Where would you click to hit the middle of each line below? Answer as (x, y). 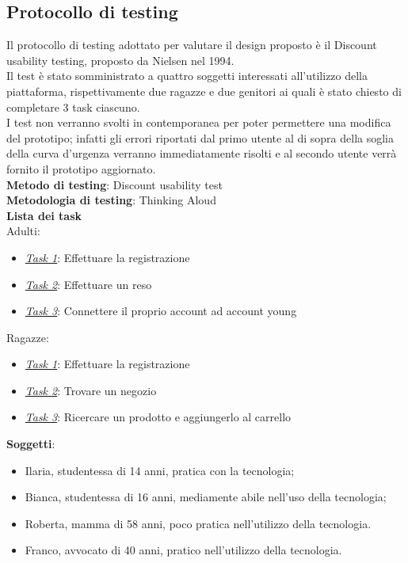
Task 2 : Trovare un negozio (91, 390)
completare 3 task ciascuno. (73, 107)
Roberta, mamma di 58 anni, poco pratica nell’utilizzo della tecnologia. (198, 523)
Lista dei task (44, 215)
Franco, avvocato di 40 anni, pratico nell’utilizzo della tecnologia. (183, 550)
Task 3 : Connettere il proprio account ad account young (161, 311)
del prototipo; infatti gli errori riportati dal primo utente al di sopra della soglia (200, 137)
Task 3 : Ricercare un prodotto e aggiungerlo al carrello (158, 417)
